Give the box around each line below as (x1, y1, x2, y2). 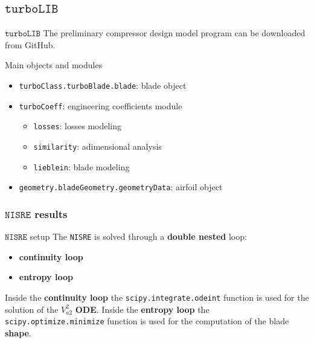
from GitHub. (5, 38, 56, 51)
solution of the (5, 303, 59, 315)
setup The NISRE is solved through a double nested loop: (30, 230, 247, 243)
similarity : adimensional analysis (33, 139, 162, 152)
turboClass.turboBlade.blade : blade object (19, 79, 187, 91)
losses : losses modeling (33, 120, 122, 132)
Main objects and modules (5, 59, 103, 71)
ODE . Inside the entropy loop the (75, 303, 210, 315)
